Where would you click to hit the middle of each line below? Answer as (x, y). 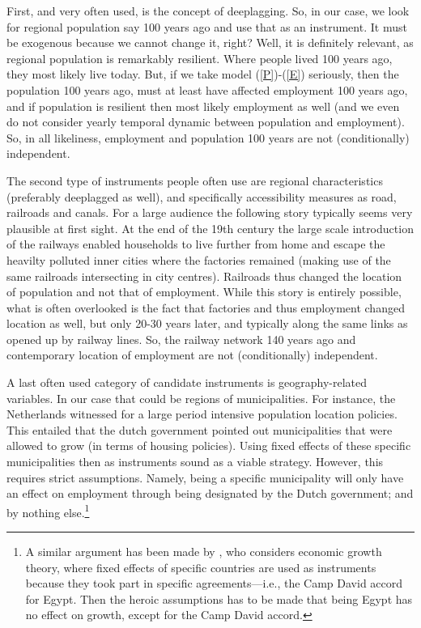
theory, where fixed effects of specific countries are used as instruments (201, 567)
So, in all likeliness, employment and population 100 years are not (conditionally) (208, 137)
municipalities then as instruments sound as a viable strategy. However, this (195, 462)
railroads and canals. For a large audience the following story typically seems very (210, 212)
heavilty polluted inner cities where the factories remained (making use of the (199, 259)
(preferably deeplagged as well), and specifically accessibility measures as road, (202, 196)
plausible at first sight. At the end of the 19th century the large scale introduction (210, 228)
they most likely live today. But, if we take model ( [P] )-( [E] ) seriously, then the (203, 74)
